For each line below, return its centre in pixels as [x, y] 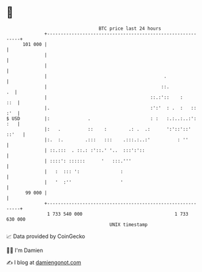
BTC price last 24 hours [130, 28]
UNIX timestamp [129, 224]
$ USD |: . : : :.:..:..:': [102, 118]
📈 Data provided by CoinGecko [46, 236]
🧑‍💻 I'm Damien [25, 250]
